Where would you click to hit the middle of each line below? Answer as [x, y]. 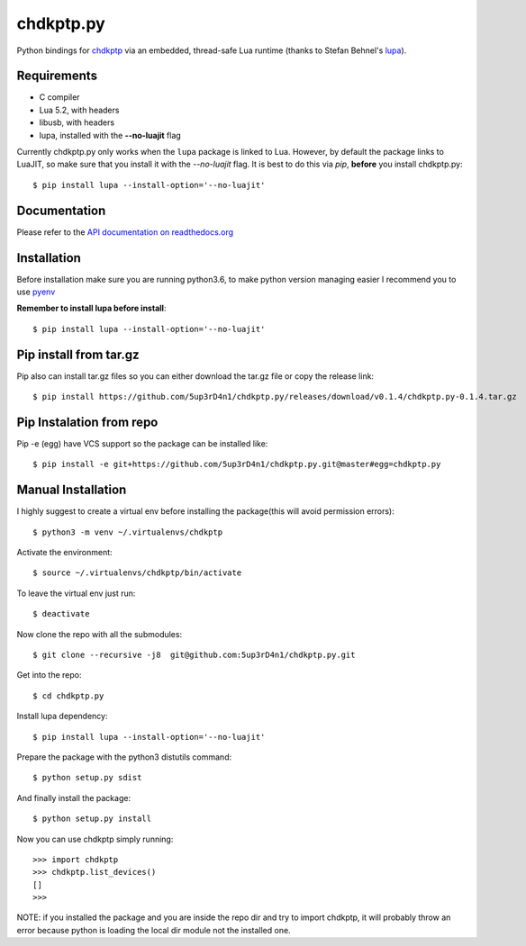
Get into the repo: [49, 675]
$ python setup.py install [92, 819]
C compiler [59, 97]
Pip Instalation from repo [87, 422]
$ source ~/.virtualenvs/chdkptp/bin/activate [137, 573]
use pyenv [36, 292]
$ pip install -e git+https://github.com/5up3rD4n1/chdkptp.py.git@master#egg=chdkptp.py [237, 464]
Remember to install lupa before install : [91, 308]
